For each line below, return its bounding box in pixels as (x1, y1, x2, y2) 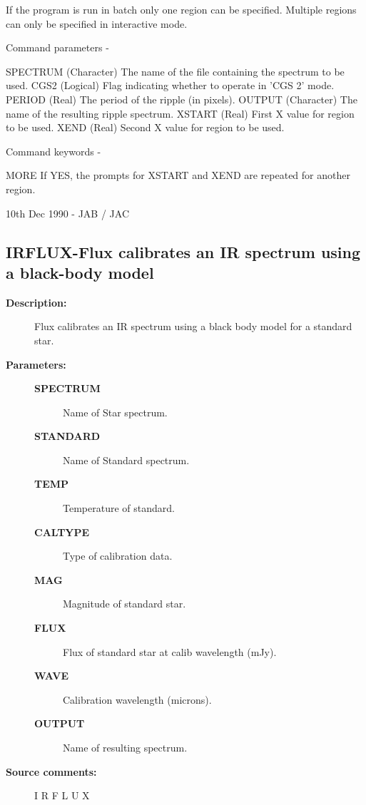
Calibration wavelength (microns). (63, 692, 212, 707)
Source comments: (6, 764, 97, 779)
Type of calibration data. (63, 548, 173, 563)
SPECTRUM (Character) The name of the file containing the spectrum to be (6, 63, 345, 78)
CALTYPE (34, 524, 90, 539)
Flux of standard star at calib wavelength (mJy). (63, 644, 277, 659)
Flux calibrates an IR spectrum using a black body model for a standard (34, 319, 352, 334)
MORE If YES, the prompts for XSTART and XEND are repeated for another (6, 168, 350, 183)
